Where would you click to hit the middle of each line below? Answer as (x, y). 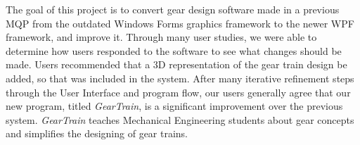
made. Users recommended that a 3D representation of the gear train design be (176, 64)
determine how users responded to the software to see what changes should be (174, 50)
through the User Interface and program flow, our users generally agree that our (178, 92)
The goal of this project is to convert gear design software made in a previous (173, 9)
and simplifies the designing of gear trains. (97, 133)
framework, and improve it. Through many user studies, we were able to (161, 37)
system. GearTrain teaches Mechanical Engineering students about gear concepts (180, 119)
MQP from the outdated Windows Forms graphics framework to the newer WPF (180, 23)
